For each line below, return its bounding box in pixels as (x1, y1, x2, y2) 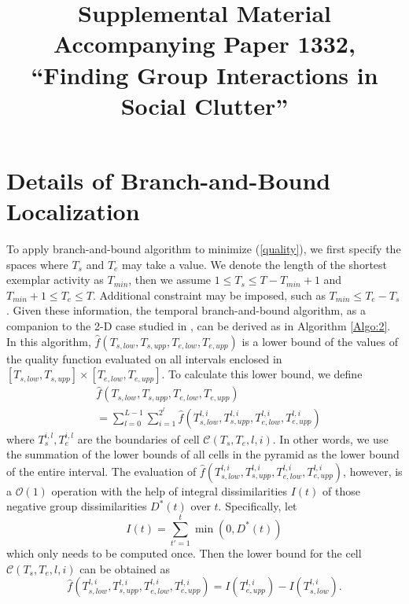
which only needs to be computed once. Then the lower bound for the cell (6, 545, 362, 562)
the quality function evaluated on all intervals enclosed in (6, 350, 282, 366)
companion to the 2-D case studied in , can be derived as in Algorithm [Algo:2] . (6, 318, 391, 334)
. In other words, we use (272, 430, 389, 447)
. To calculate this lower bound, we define (161, 366, 363, 382)
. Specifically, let (218, 498, 297, 514)
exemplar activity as (6, 271, 104, 288)
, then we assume (128, 271, 212, 288)
